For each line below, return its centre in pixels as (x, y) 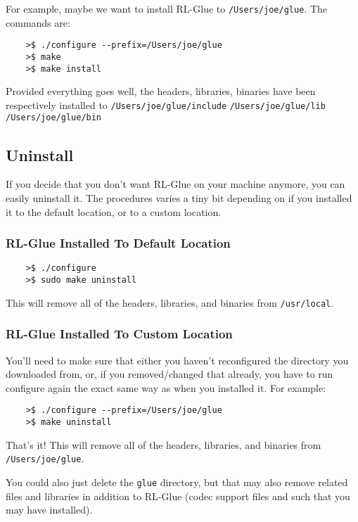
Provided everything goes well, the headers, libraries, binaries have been (161, 91)
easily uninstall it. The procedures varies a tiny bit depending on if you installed (179, 197)
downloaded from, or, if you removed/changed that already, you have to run (170, 374)
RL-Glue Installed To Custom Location (119, 334)
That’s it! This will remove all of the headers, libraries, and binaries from (164, 444)
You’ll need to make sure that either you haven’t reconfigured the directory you (177, 360)
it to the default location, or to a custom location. (114, 211)
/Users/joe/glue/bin (54, 118)
